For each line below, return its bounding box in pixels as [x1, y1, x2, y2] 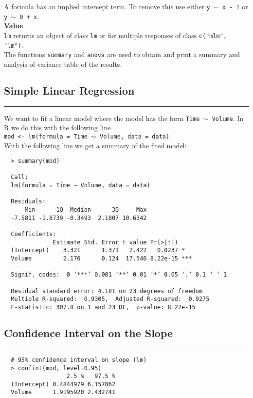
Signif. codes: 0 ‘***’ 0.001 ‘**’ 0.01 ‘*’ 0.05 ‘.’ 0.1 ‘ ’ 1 [11, 271, 227, 279]
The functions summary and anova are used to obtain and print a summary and [4, 49, 240, 60]
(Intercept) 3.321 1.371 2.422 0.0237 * [11, 247, 185, 254]
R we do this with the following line [4, 122, 111, 133]
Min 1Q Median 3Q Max [24, 206, 147, 214]
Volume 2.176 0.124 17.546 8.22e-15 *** [11, 255, 192, 262]
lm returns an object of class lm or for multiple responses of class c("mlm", [4, 30, 227, 40]
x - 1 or [222, 1, 248, 11]
